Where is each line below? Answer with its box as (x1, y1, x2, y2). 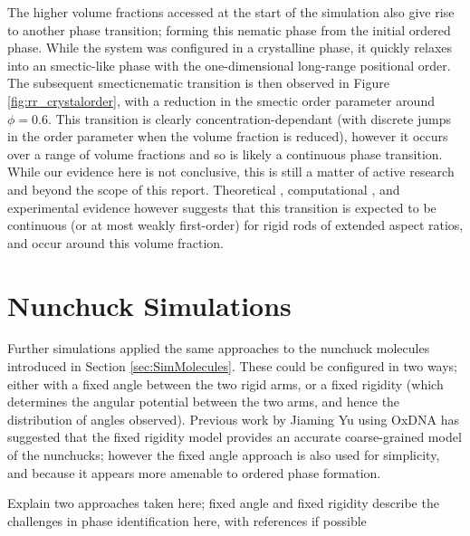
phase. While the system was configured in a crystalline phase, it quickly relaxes (7, 38, 453, 57)
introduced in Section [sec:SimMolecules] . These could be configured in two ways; (7, 357, 458, 376)
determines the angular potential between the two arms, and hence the (7, 392, 400, 411)
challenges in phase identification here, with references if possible (7, 511, 367, 530)
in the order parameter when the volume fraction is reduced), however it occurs (7, 127, 448, 146)
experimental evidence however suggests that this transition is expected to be (7, 197, 436, 216)
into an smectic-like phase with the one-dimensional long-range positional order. (7, 55, 451, 74)
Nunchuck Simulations (7, 286, 292, 323)
